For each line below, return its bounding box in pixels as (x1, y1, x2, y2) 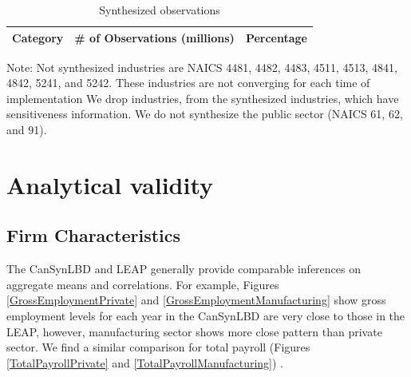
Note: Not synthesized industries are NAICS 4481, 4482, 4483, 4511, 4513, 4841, (6, 58, 397, 75)
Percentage (245, 29, 307, 46)
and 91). (6, 121, 47, 138)
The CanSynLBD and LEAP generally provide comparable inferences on (6, 260, 361, 277)
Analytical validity (6, 168, 214, 200)
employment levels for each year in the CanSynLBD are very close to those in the (6, 308, 405, 324)
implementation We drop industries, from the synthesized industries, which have (6, 89, 399, 106)
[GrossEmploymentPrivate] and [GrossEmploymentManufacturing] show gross (6, 292, 386, 308)
